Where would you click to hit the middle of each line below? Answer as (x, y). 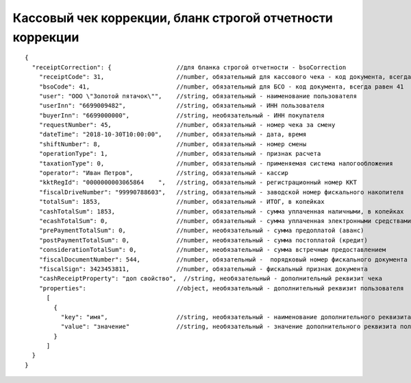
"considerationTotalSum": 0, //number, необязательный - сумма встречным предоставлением (212, 250)
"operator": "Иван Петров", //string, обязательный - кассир (164, 173)
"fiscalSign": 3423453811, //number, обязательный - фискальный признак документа (203, 269)
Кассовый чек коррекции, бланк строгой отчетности (173, 18)
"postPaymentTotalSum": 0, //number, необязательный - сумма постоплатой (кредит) (203, 240)
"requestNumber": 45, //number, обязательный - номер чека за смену (187, 125)
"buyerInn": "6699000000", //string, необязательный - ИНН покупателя (182, 115)
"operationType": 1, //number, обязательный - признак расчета (180, 154)
